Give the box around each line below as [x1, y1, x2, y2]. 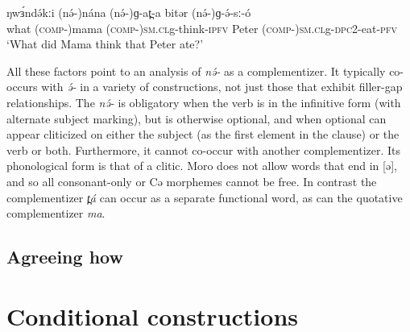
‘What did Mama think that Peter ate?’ [6, 35, 204, 52]
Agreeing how [6, 244, 123, 269]
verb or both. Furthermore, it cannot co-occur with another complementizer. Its [6, 141, 401, 158]
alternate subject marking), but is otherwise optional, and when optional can [6, 110, 387, 127]
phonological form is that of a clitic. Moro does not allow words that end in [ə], [6, 157, 397, 174]
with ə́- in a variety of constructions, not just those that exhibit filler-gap [41, 78, 403, 95]
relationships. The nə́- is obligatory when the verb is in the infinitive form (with [6, 93, 401, 110]
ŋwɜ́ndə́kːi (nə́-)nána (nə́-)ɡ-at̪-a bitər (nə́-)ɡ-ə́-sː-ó [6, 4, 251, 20]
